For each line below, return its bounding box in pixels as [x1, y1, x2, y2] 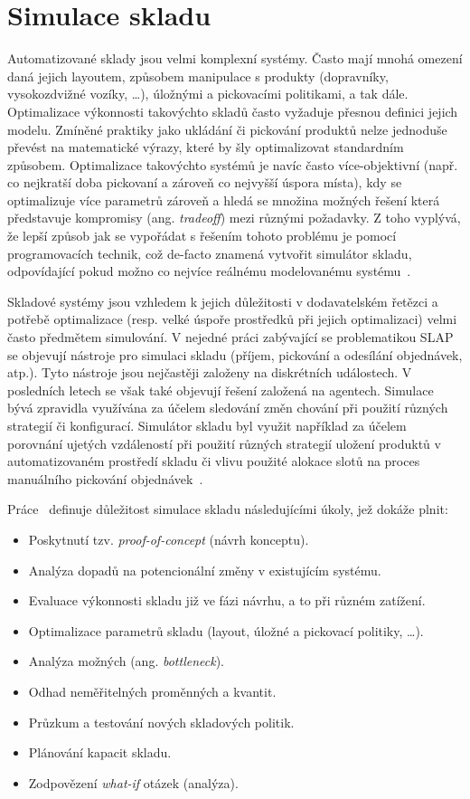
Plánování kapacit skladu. [28, 743, 172, 762]
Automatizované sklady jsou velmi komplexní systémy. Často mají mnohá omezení [7, 49, 463, 68]
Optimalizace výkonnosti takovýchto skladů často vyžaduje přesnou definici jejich [7, 101, 458, 120]
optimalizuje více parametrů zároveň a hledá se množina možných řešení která [7, 190, 440, 209]
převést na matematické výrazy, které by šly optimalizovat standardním [7, 138, 404, 157]
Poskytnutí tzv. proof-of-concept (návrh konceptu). [28, 529, 309, 548]
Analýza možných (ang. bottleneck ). [28, 652, 224, 671]
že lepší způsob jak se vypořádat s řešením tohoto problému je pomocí [7, 226, 397, 245]
